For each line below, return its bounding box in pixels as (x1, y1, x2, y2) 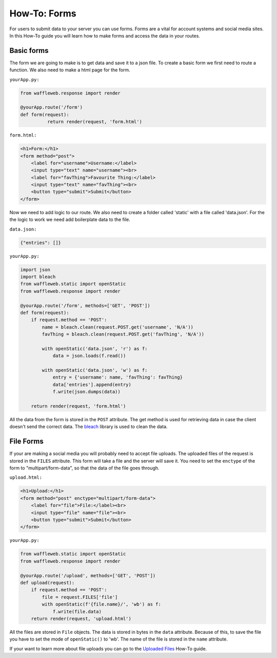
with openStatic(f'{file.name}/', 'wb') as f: (42, 601, 161, 607)
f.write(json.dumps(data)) (52, 389, 121, 395)
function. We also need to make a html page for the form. (9, 67, 130, 73)
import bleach (20, 274, 56, 279)
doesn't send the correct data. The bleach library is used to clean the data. (9, 424, 168, 430)
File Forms (9, 437, 44, 446)
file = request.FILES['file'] (42, 594, 118, 600)
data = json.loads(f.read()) (52, 353, 126, 359)
